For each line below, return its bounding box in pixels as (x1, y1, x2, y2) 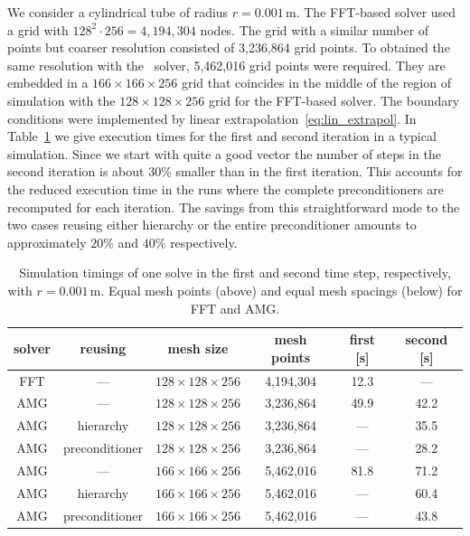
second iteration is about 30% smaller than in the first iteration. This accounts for (7, 162, 463, 181)
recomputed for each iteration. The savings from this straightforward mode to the (7, 197, 460, 216)
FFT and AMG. (190, 298, 280, 317)
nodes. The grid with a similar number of (200, 20, 429, 39)
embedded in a (7, 73, 89, 92)
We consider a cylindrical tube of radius (7, 3, 229, 21)
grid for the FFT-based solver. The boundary (208, 90, 460, 109)
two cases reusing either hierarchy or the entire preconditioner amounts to (7, 215, 417, 234)
